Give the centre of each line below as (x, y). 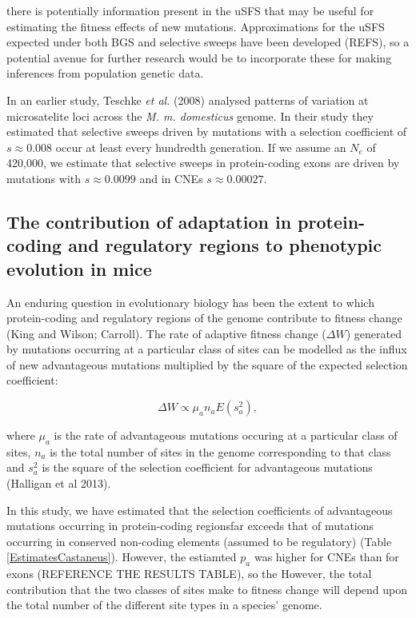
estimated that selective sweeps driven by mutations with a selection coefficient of (207, 132)
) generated (374, 333)
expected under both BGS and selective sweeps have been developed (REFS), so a (208, 42)
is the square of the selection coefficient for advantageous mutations (207, 467)
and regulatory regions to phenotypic (225, 245)
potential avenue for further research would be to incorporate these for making (199, 57)
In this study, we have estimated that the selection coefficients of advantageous (200, 510)
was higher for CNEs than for (326, 557)
